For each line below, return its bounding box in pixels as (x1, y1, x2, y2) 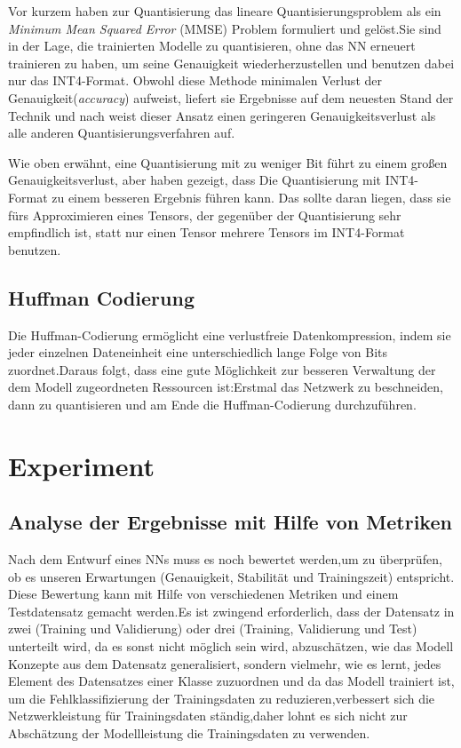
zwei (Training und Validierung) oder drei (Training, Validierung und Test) (8, 619, 417, 638)
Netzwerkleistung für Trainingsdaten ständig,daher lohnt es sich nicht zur (8, 706, 408, 725)
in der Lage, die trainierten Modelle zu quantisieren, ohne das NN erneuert (8, 36, 416, 55)
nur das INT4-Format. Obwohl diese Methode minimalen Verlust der (8, 71, 382, 90)
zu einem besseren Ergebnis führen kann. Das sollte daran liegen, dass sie (52, 187, 451, 206)
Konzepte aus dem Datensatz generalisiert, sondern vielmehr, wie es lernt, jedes (8, 654, 441, 672)
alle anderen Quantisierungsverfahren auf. (8, 123, 235, 142)
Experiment (8, 447, 155, 483)
